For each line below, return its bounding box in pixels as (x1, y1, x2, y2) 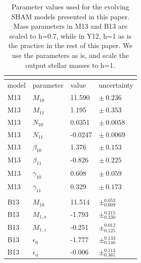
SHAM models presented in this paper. (11, 11, 130, 21)
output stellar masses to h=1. (25, 59, 115, 70)
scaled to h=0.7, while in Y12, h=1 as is (9, 30, 132, 41)
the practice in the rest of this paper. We (8, 40, 133, 51)
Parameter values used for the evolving (11, 1, 130, 11)
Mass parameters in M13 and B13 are (13, 21, 128, 31)
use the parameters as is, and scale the (12, 50, 129, 60)
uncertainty (98, 80, 134, 90)
